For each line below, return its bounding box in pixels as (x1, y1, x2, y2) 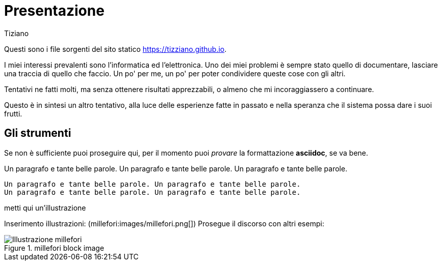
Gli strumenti (4, 127, 71, 140)
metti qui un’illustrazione (4, 203, 86, 212)
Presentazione (4, 2, 105, 19)
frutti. (4, 109, 22, 118)
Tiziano (4, 28, 29, 38)
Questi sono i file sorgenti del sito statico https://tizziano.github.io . (4, 44, 227, 53)
